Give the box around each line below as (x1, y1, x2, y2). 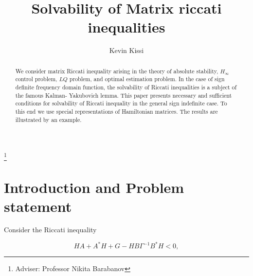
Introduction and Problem (4, 177, 184, 197)
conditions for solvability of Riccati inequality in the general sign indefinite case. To (15, 99, 227, 107)
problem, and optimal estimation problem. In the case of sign (69, 75, 225, 83)
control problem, (15, 75, 57, 83)
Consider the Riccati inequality (4, 224, 97, 234)
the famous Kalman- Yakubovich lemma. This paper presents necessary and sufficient (15, 91, 232, 99)
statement (4, 196, 72, 216)
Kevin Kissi (109, 45, 144, 55)
